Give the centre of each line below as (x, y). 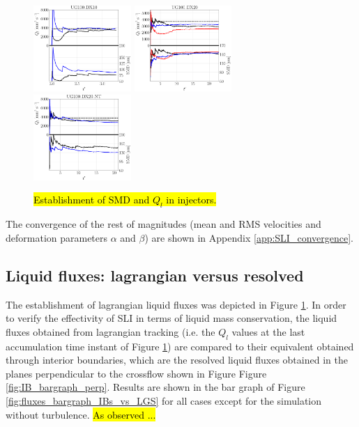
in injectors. (191, 200)
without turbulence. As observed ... (81, 414)
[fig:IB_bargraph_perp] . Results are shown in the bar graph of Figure (155, 387)
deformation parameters (57, 237)
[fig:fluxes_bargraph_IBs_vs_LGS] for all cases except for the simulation (164, 400)
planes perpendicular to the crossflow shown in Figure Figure (136, 373)
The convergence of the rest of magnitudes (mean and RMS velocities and (163, 224)
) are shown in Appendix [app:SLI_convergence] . (249, 237)
